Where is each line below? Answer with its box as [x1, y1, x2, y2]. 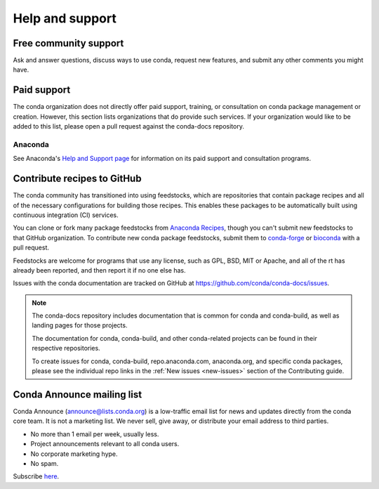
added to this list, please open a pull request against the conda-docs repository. [13, 122, 245, 131]
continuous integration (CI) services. [13, 211, 119, 219]
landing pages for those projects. [32, 321, 128, 330]
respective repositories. [32, 344, 101, 353]
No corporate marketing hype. [30, 450, 119, 458]
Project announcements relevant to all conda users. [30, 440, 180, 448]
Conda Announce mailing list [13, 389, 142, 400]
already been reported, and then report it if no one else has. [13, 266, 186, 274]
